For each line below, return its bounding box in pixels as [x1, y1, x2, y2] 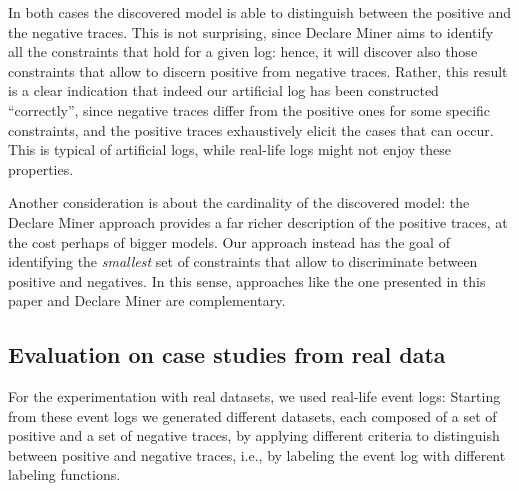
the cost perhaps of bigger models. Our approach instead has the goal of [8, 231, 450, 252]
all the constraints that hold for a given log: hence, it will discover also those [8, 41, 478, 62]
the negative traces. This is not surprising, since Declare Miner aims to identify [8, 21, 494, 42]
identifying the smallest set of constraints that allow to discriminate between [8, 251, 478, 272]
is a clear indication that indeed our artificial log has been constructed [8, 80, 439, 101]
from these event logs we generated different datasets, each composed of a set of [8, 405, 497, 426]
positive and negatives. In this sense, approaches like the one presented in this [8, 270, 486, 291]
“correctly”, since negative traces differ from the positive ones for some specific [8, 99, 491, 120]
